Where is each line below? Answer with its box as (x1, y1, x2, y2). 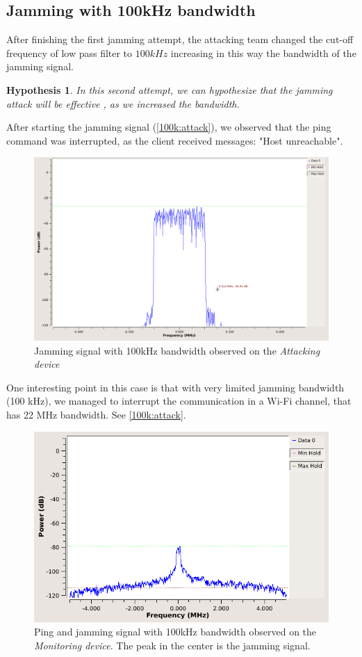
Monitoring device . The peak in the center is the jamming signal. (34, 638, 311, 652)
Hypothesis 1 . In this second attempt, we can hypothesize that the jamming (6, 82, 333, 97)
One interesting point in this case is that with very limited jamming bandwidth (6, 380, 345, 394)
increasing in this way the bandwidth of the (170, 45, 356, 60)
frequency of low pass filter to (6, 45, 133, 60)
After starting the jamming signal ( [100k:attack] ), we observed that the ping (6, 120, 331, 134)
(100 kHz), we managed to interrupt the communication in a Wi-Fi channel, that (6, 394, 352, 408)
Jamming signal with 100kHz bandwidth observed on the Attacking (34, 343, 320, 357)
